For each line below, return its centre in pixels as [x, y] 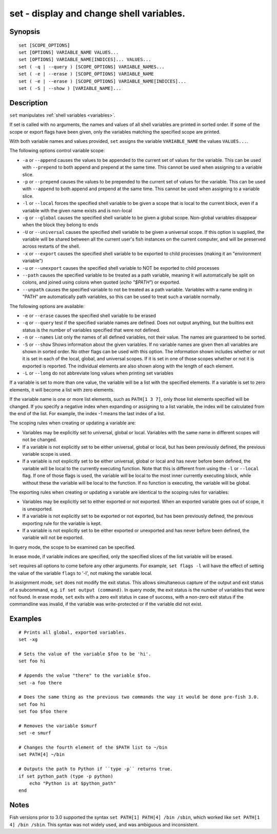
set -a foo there [40, 683]
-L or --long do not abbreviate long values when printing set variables [98, 373]
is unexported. [38, 509]
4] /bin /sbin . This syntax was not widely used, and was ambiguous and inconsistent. [104, 824]
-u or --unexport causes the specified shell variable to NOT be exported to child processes [121, 268]
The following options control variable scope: [57, 151]
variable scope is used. [47, 454]
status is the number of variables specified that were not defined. [91, 330]
